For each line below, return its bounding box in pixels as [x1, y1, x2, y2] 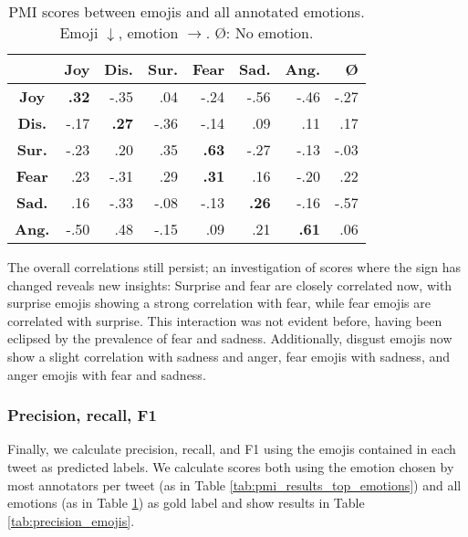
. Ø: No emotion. [205, 22, 314, 43]
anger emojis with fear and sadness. [7, 364, 206, 384]
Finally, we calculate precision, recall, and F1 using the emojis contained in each [7, 439, 456, 458]
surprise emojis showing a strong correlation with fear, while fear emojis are [7, 293, 431, 312]
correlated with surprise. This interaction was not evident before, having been [7, 311, 442, 330]
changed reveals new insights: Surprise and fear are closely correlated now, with [7, 275, 452, 294]
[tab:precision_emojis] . [7, 511, 135, 530]
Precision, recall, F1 [7, 404, 157, 426]
